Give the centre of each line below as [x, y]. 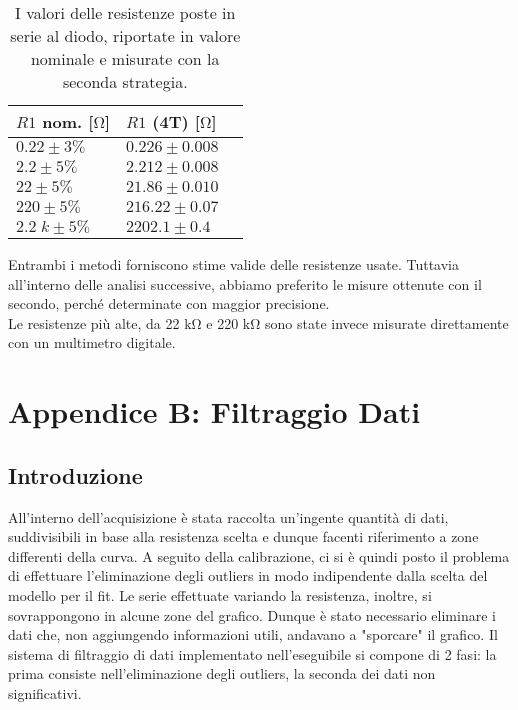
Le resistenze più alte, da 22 [94, 322]
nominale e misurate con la [125, 58]
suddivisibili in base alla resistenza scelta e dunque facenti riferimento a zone [243, 536]
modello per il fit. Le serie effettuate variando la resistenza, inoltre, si [220, 594]
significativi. [45, 692]
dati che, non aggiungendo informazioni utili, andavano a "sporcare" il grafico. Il [253, 634]
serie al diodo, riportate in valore [125, 35]
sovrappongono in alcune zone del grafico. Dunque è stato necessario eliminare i [252, 614]
